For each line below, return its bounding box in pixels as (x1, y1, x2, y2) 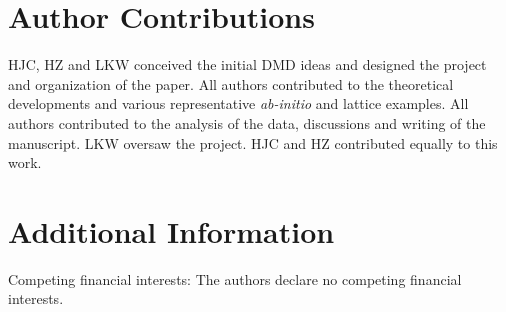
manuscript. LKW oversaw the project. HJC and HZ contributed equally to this (8, 132, 498, 153)
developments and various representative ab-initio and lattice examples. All (8, 93, 469, 114)
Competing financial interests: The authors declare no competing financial (8, 268, 462, 289)
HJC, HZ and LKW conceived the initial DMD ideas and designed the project (8, 54, 487, 75)
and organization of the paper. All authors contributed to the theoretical (8, 73, 454, 94)
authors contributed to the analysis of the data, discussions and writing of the (8, 112, 486, 133)
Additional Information (8, 210, 335, 251)
